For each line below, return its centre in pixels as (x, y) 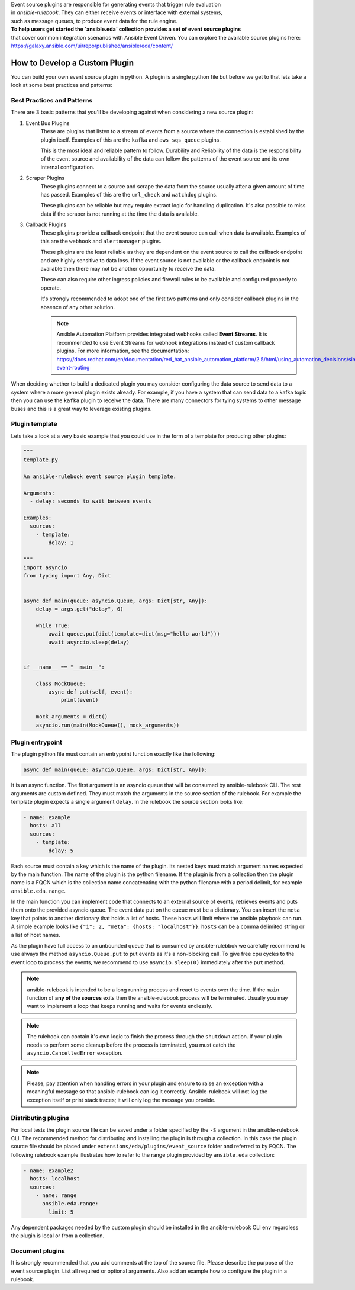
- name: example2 (49, 1170)
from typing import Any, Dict (67, 576)
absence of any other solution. (78, 307)
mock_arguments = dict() (72, 717)
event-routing (73, 367)
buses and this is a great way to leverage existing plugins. (81, 409)
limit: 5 (61, 1212)
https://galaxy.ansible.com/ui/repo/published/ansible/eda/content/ (92, 46)
